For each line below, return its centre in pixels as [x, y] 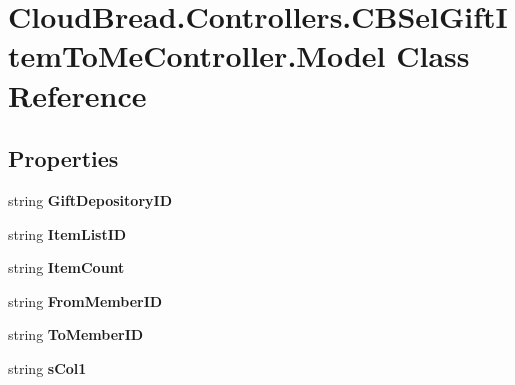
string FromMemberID [85, 300]
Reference [77, 94]
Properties [63, 158]
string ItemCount [66, 267]
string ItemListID [67, 233]
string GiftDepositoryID [90, 199]
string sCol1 [47, 367]
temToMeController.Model [197, 55]
